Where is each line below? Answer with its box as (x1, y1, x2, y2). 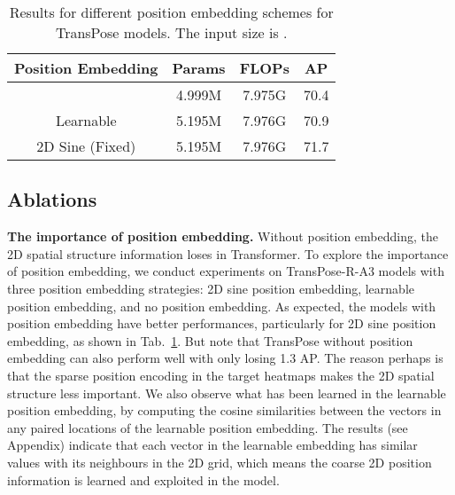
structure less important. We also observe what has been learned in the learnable (7, 383, 446, 402)
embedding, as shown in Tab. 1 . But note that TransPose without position (7, 331, 413, 350)
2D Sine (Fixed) (36, 136, 136, 156)
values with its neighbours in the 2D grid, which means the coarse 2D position (7, 452, 432, 471)
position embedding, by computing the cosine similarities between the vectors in (7, 401, 442, 420)
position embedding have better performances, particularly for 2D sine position (7, 314, 436, 333)
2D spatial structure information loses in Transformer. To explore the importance (7, 244, 449, 263)
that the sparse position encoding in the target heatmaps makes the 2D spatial (7, 365, 435, 384)
